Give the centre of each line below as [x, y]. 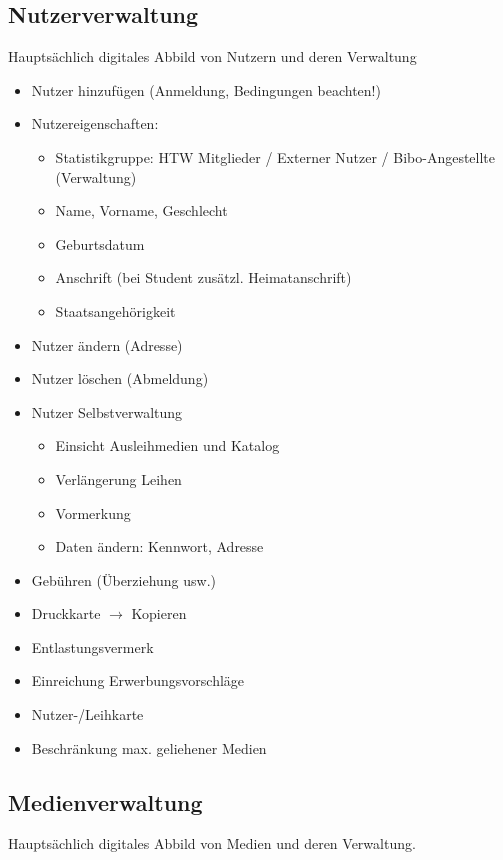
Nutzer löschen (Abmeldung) [120, 378]
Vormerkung [93, 512]
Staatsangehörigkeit [115, 310]
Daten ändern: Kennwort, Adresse [159, 546]
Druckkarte [66, 613]
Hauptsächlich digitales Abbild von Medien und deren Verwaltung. [212, 843]
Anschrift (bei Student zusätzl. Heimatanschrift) [203, 277]
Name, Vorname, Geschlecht [141, 210]
